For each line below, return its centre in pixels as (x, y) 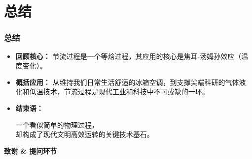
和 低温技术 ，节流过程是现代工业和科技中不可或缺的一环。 (116, 92)
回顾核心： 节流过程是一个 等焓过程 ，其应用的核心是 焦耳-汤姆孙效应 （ (128, 56)
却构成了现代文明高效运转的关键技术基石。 (85, 134)
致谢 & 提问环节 (31, 150)
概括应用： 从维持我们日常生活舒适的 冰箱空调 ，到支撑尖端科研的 (120, 82)
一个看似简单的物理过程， (57, 124)
